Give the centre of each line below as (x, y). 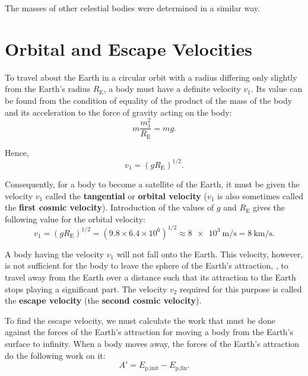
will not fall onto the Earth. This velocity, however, (210, 254)
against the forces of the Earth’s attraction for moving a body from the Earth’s (149, 332)
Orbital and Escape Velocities (128, 48)
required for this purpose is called (241, 289)
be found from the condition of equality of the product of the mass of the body (149, 100)
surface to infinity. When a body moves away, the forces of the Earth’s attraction (152, 343)
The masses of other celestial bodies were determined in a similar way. (132, 8)
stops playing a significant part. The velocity (86, 289)
